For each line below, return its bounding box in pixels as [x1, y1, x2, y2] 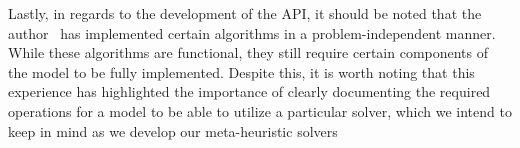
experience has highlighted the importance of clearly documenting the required [8, 81, 491, 102]
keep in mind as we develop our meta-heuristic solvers [8, 120, 338, 141]
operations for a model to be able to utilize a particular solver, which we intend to [8, 100, 512, 121]
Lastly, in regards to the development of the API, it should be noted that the [8, 3, 482, 23]
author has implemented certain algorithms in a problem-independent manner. [8, 22, 496, 43]
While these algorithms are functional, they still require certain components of [8, 42, 489, 63]
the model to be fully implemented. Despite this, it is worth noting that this [8, 61, 475, 82]
